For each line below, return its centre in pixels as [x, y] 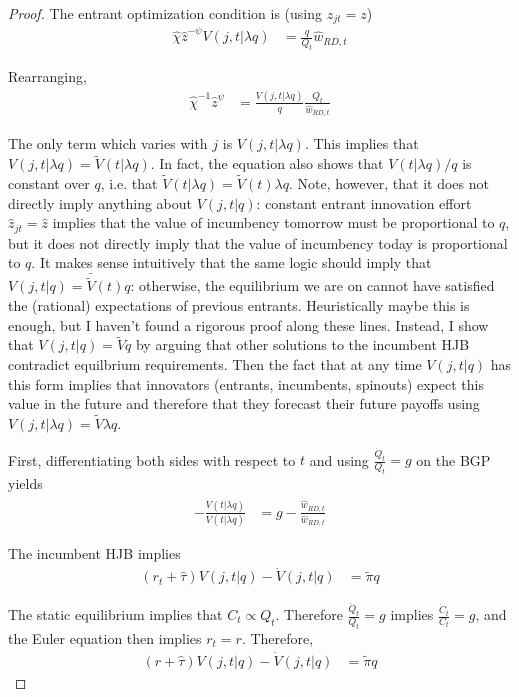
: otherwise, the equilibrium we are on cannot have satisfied [312, 285]
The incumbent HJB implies [94, 553]
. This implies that [361, 143]
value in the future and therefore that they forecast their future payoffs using [244, 403]
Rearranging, [47, 75]
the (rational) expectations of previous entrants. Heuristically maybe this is [239, 304]
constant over [49, 183]
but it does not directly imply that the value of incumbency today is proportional [258, 242]
